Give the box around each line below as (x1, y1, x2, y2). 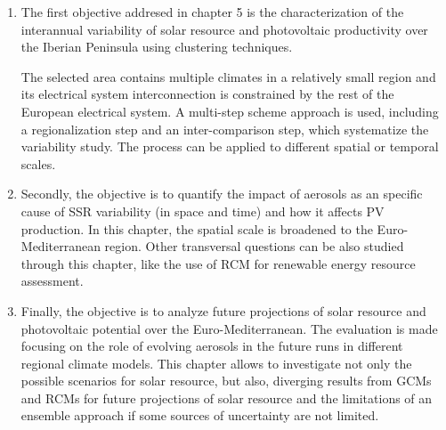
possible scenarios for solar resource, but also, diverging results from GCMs (20, 371, 432, 390)
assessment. (20, 272, 84, 290)
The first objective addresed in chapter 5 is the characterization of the (20, 3, 404, 20)
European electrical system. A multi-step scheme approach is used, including (20, 101, 439, 120)
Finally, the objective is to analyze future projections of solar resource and (20, 301, 426, 320)
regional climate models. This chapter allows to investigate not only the (20, 353, 412, 372)
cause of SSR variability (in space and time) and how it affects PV (20, 201, 385, 220)
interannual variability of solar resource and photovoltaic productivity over (20, 20, 428, 38)
